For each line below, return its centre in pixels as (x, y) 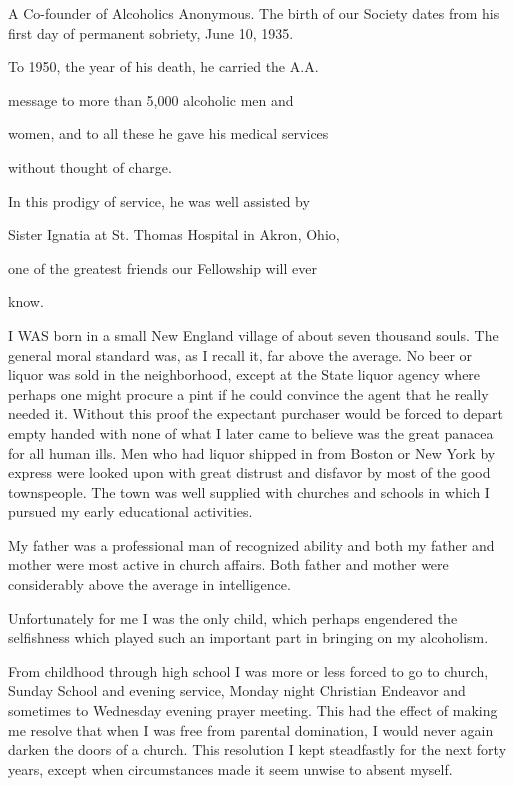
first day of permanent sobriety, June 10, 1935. (151, 32)
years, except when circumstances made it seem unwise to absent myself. (230, 768)
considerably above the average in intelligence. (149, 584)
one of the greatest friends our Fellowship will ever (162, 267)
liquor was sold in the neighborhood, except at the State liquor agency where (244, 374)
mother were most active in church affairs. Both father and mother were (228, 564)
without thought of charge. (90, 166)
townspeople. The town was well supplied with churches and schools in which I (249, 491)
